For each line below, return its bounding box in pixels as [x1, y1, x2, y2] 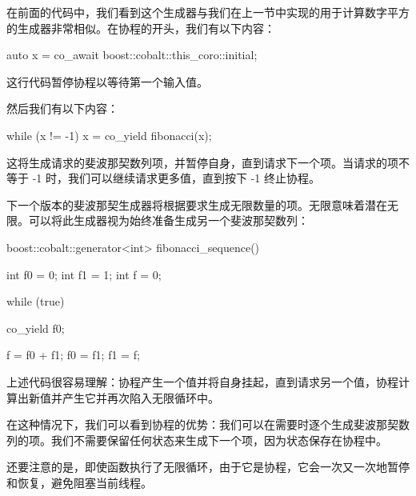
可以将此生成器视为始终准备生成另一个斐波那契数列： [28, 212, 309, 229]
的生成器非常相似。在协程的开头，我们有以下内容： [6, 19, 275, 36]
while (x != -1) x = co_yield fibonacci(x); [6, 126, 212, 143]
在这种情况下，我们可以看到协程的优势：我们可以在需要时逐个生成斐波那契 [6, 416, 398, 433]
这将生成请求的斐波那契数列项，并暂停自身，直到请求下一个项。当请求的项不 [6, 154, 410, 170]
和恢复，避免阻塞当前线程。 [6, 474, 152, 490]
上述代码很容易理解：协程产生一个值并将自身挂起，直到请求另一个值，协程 [6, 373, 398, 390]
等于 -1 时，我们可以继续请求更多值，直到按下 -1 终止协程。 [6, 170, 320, 186]
